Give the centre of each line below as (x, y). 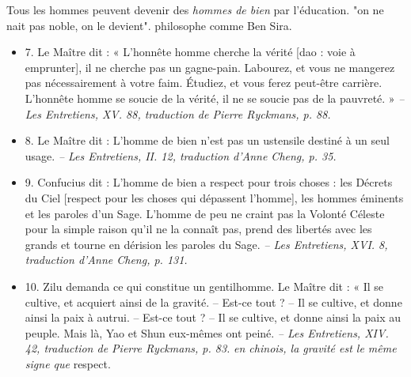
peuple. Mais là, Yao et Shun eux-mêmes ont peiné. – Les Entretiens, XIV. (207, 332)
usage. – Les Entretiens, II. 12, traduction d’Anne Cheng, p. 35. (181, 155)
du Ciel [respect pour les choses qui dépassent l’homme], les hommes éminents (214, 197)
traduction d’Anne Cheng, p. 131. (106, 260)
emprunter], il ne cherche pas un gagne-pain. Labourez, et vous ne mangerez (210, 67)
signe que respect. (68, 363)
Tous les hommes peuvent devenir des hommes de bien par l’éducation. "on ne (195, 9)
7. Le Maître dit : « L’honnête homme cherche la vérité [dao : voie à (190, 52)
